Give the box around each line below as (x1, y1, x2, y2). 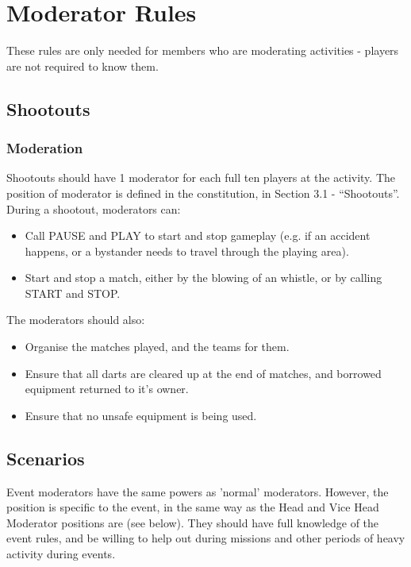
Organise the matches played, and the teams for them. (25, 338, 290, 355)
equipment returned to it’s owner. (25, 380, 189, 397)
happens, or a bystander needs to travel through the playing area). (25, 242, 349, 259)
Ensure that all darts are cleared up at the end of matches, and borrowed (25, 364, 382, 381)
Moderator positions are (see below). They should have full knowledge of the (6, 514, 379, 530)
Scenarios (6, 445, 85, 470)
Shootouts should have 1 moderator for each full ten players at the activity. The (6, 169, 396, 186)
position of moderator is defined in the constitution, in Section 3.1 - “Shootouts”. (6, 184, 400, 201)
